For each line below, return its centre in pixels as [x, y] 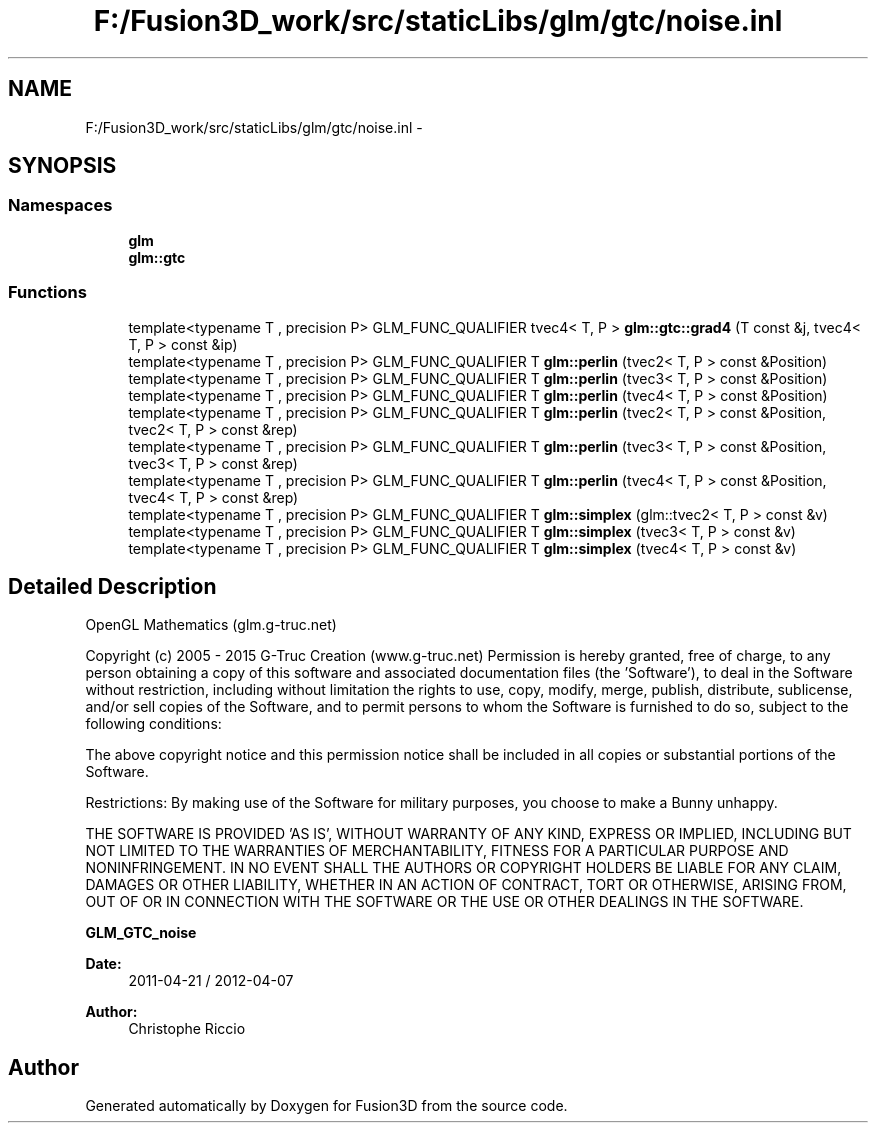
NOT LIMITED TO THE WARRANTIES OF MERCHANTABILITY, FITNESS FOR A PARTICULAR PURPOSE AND [437, 851]
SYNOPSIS [62, 166]
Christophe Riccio [187, 1029]
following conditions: [153, 724]
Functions [47, 292]
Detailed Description [112, 586]
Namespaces [60, 205]
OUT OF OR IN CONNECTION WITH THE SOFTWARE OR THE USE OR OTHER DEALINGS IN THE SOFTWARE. [444, 902]
